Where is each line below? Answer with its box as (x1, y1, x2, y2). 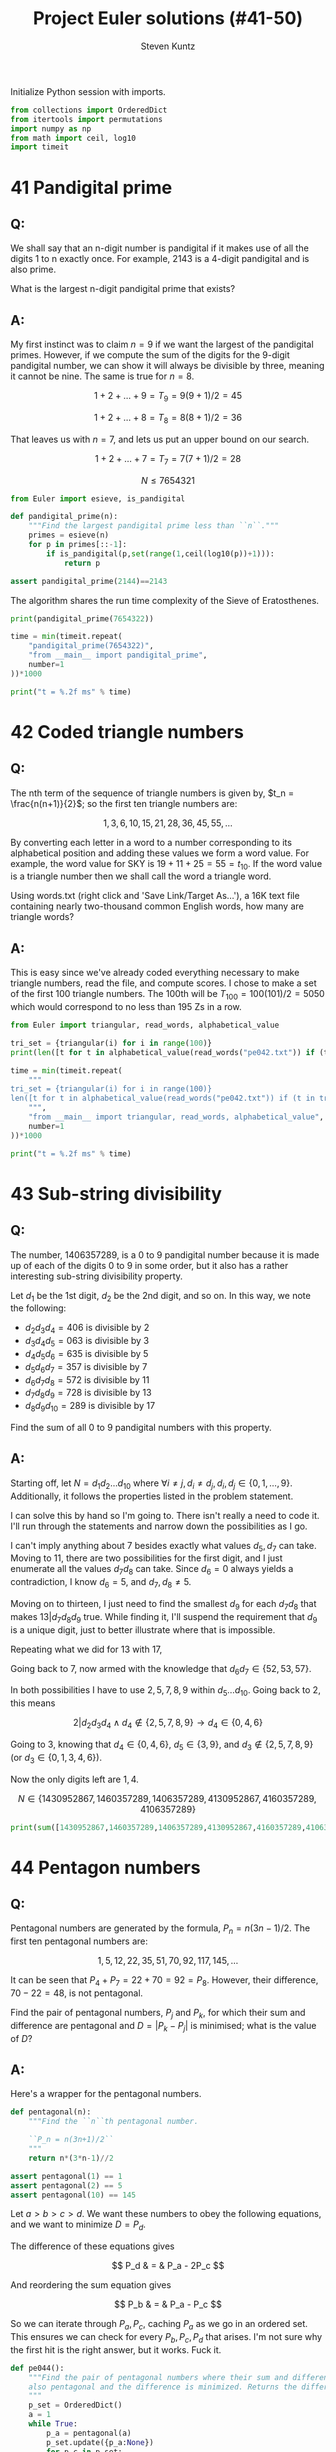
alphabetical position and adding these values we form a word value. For (10, 847, 310, 859)
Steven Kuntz (140, 40, 196, 52)
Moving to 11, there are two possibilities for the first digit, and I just (10, 1552, 283, 1564)
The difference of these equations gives (10, 2240, 175, 2252)
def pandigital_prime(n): (10, 512, 118, 522)
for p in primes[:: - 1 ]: (28, 540, 128, 550)
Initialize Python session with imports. (10, 85, 167, 97)
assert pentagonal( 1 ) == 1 (10, 2171, 123, 2181)
